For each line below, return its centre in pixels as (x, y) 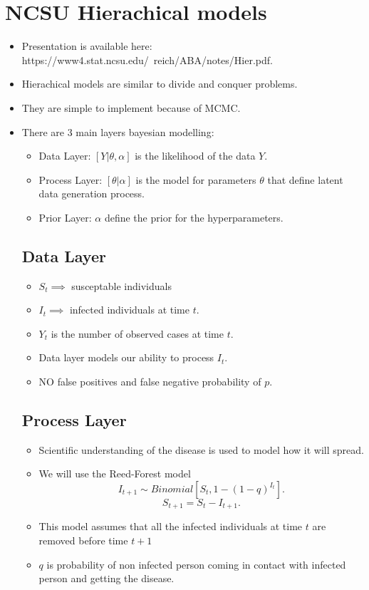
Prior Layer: (65, 217)
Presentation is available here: (87, 46)
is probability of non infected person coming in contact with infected (196, 564)
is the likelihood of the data (195, 156)
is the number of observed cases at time (137, 333)
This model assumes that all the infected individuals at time (171, 526)
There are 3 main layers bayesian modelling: (118, 131)
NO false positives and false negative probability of (150, 382)
